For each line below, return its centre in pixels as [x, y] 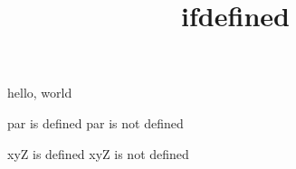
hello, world [40, 93]
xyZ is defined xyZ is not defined [98, 153]
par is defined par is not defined [95, 122]
